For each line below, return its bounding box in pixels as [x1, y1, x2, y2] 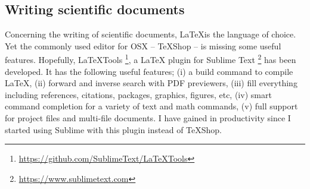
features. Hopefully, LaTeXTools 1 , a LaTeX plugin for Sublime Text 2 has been [5, 52, 296, 66]
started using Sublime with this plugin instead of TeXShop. [5, 123, 222, 136]
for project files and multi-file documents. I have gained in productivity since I [5, 112, 291, 124]
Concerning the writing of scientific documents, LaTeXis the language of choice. [5, 28, 296, 40]
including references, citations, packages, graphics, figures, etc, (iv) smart [5, 88, 272, 100]
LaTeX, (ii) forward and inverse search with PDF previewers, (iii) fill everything [5, 77, 297, 89]
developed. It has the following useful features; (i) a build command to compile [5, 65, 293, 77]
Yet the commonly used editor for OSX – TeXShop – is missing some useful [5, 39, 281, 52]
